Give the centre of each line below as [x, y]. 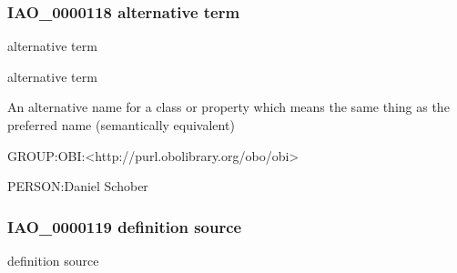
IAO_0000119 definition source [125, 226]
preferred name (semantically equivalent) [121, 125]
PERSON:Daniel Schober [78, 186]
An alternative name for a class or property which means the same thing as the [228, 107]
